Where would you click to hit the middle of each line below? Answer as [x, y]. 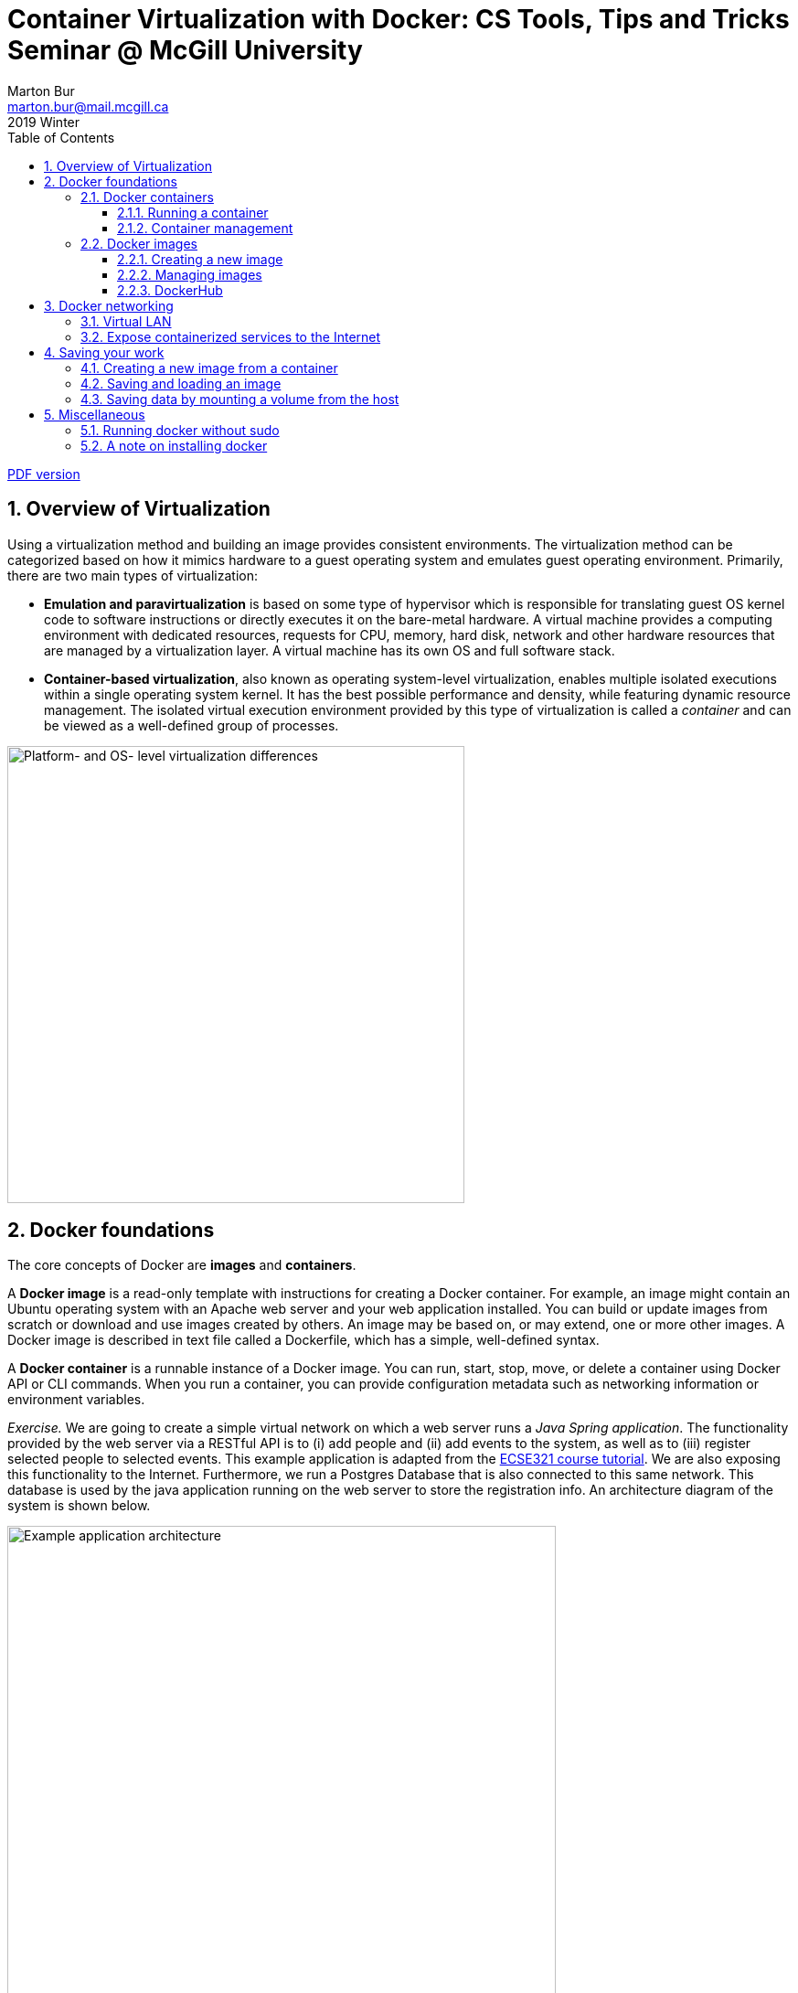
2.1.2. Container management [205, 228]
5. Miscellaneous [95, 414]
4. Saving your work [104, 352]
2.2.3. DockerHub [170, 290]
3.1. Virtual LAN [126, 321]
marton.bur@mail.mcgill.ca [88, 106]
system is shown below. [79, 1506]
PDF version [44, 474]
